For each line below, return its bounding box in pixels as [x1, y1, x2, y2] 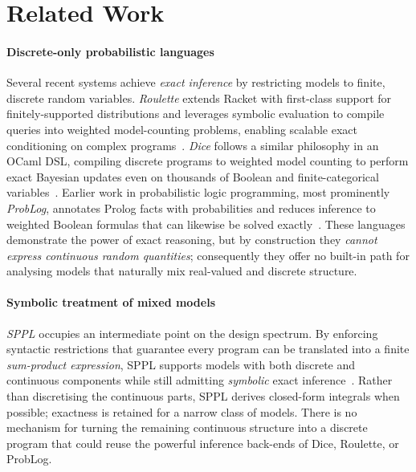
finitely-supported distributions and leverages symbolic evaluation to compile [6, 105, 385, 122]
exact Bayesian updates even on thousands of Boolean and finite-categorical [6, 168, 379, 185]
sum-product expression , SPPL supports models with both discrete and [6, 356, 356, 372]
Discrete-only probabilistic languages [6, 43, 214, 59]
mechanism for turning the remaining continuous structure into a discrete [6, 419, 368, 436]
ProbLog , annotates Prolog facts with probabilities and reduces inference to [6, 199, 376, 216]
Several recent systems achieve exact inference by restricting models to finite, [6, 74, 385, 91]
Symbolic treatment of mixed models [6, 294, 216, 311]
